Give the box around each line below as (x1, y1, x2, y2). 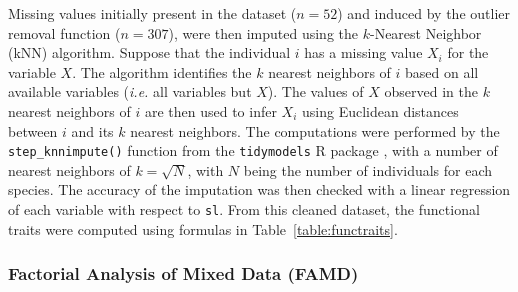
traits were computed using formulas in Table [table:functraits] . (8, 218, 398, 239)
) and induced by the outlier (337, 3, 510, 23)
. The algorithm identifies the (72, 61, 252, 82)
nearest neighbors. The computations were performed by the (130, 120, 500, 141)
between (8, 120, 58, 141)
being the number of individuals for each (243, 159, 493, 180)
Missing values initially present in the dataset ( (8, 3, 297, 23)
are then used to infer (144, 100, 277, 121)
